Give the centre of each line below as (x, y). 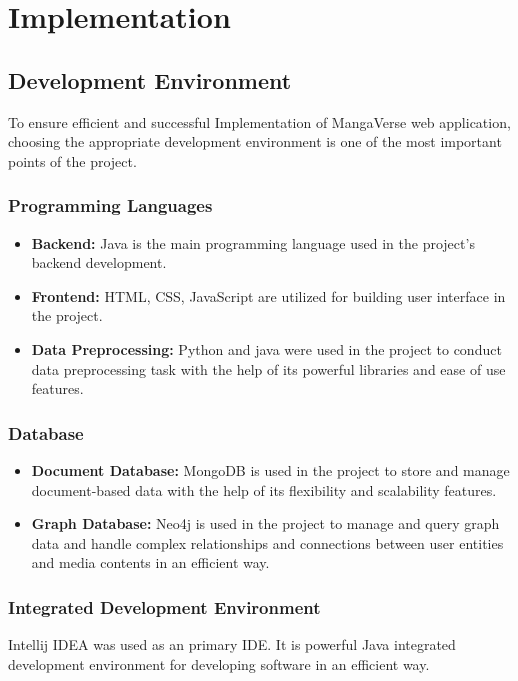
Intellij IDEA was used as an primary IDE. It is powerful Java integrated (232, 644)
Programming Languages (110, 205)
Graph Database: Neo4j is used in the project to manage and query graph (265, 523)
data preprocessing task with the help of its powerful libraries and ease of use (268, 368)
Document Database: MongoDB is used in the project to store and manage (270, 469)
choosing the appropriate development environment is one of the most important (255, 141)
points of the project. (72, 160)
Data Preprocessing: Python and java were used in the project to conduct (266, 348)
